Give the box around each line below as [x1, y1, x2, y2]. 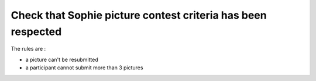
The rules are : [11, 45, 46, 52]
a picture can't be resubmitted [25, 56, 99, 63]
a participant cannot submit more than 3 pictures [25, 64, 143, 71]
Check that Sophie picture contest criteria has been [11, 9, 267, 22]
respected [11, 25, 62, 38]
